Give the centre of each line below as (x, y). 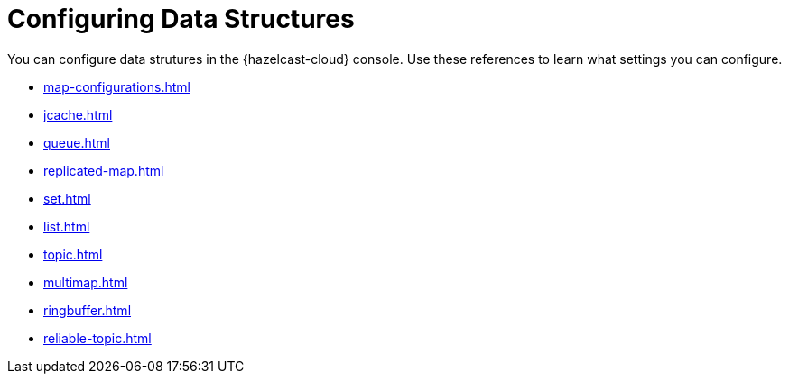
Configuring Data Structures (181, 19)
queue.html (77, 142)
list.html (67, 226)
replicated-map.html (104, 170)
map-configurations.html (117, 86)
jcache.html (78, 114)
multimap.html (86, 282)
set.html (67, 198)
